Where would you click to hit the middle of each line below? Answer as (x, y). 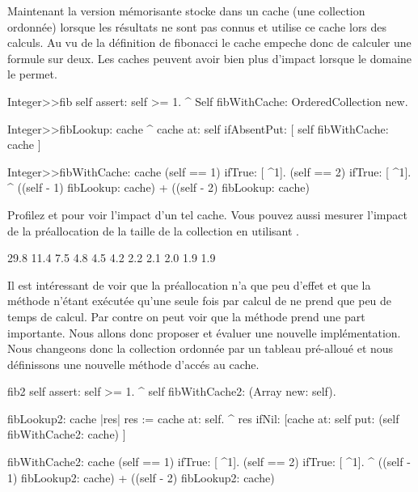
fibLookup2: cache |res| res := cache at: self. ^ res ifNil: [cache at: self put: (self (203, 418)
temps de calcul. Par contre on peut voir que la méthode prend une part (186, 316)
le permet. (32, 74)
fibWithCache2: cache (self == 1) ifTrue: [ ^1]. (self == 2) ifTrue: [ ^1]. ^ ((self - (209, 462)
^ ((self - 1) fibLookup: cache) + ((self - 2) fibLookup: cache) (158, 187)
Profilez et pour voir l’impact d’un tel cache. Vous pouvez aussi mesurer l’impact (207, 214)
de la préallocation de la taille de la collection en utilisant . (154, 230)
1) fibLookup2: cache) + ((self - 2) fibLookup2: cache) (141, 477)
